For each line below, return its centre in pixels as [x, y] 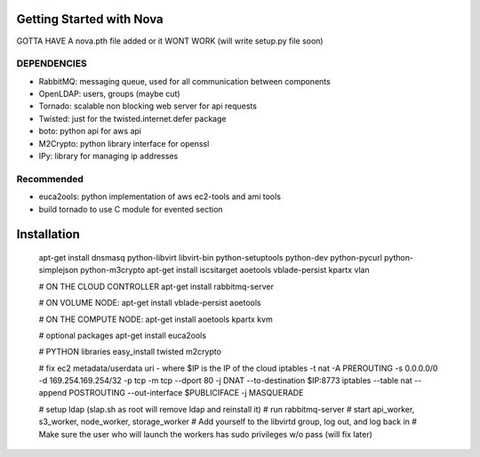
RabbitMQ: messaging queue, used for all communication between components [184, 81]
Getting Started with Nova [90, 19]
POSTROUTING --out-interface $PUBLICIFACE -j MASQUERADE [186, 393]
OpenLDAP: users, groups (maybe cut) [110, 94]
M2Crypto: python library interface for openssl [124, 143]
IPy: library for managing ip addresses [108, 156]
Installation [48, 234]
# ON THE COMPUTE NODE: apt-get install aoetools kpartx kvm [156, 319]
